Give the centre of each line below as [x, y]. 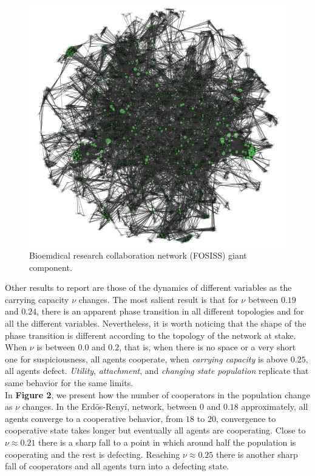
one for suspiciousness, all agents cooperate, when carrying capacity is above [147, 359]
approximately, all [275, 406]
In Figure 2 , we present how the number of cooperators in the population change [157, 394]
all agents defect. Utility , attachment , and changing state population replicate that [157, 371]
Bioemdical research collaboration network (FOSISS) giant [138, 255]
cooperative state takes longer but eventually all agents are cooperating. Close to [155, 430]
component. [51, 267]
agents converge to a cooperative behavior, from [94, 418]
